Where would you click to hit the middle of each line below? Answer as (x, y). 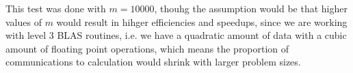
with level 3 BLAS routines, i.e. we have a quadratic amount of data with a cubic (176, 35)
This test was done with (56, 8)
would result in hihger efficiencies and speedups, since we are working (202, 21)
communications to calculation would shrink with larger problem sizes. (153, 62)
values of (24, 21)
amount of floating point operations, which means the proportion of (147, 48)
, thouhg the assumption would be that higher (251, 8)
